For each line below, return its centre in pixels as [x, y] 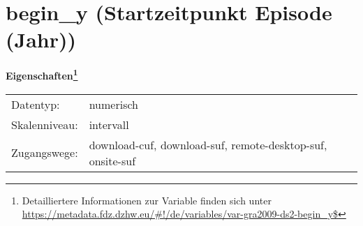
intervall [109, 124]
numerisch [113, 104]
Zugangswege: [45, 153]
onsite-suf [112, 160]
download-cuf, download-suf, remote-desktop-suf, [208, 144]
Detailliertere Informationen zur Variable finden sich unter [147, 200]
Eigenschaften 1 [42, 74]
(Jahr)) [41, 39]
